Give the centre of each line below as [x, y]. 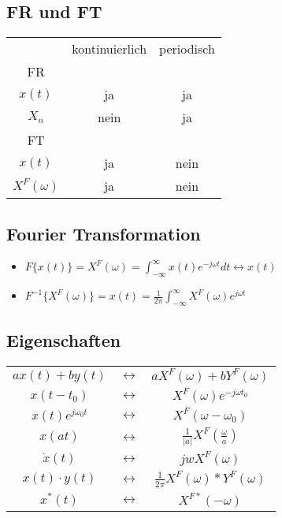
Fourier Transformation [104, 233]
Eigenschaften [64, 340]
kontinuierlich [109, 49]
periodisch [187, 49]
